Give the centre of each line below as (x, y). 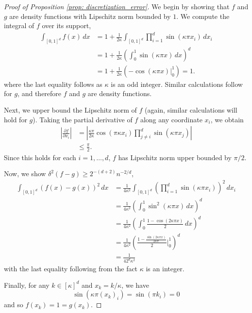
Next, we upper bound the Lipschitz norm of (70, 109)
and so (14, 305)
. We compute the (203, 16)
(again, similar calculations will (191, 109)
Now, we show (25, 173)
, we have (135, 285)
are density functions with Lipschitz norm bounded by (90, 16)
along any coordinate (171, 119)
